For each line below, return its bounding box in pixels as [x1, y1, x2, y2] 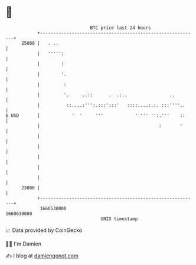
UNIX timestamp [100, 215, 138, 222]
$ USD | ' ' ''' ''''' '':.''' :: [5, 112, 185, 119]
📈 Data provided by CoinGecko [5, 227, 83, 234]
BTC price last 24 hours [90, 25, 151, 31]
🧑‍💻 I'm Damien [5, 240, 42, 247]
